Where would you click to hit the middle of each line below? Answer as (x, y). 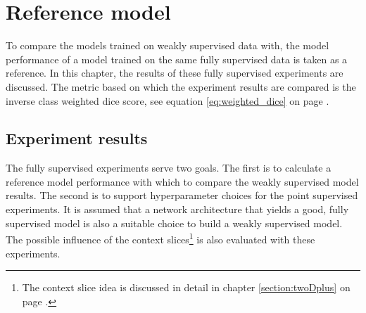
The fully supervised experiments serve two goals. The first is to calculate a (169, 168)
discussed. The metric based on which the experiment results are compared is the (181, 86)
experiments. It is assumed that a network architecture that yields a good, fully (177, 209)
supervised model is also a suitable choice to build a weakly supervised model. (174, 223)
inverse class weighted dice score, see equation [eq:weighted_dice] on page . (168, 100)
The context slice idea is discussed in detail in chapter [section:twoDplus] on (186, 287)
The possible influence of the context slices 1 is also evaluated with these (160, 238)
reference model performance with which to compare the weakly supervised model (182, 181)
